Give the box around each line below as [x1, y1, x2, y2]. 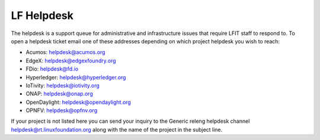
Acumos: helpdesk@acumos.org [25, 49, 105, 56]
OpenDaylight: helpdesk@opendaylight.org [25, 98, 132, 106]
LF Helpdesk [11, 9, 73, 22]
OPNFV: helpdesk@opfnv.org [25, 107, 98, 114]
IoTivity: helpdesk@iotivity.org [25, 82, 100, 89]
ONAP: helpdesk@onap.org [25, 90, 93, 97]
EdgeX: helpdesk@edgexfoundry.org [25, 57, 116, 64]
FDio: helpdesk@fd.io [25, 65, 79, 72]
